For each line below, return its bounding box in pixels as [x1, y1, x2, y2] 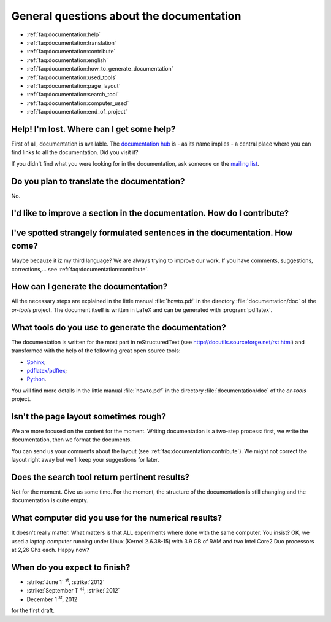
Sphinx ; [26, 358, 46, 365]
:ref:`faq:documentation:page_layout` [26, 82, 121, 89]
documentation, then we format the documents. [11, 436, 132, 443]
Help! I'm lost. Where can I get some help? [11, 123, 176, 134]
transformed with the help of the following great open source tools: [11, 347, 181, 354]
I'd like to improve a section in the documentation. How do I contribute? [11, 208, 289, 219]
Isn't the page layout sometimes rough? [11, 411, 167, 422]
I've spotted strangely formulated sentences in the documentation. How [11, 228, 293, 238]
